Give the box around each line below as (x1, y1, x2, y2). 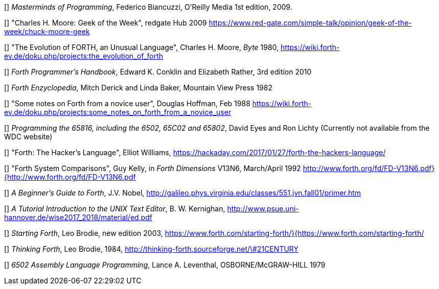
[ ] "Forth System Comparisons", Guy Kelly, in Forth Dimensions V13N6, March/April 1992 (4, 164, 301, 173)
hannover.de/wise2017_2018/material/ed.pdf (4, 213, 153, 222)
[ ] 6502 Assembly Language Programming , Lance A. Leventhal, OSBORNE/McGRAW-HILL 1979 (4, 260, 326, 269)
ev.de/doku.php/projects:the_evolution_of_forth (4, 52, 164, 60)
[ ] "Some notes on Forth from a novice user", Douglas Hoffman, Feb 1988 (4, 99, 250, 108)
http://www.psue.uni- (227, 204, 299, 213)
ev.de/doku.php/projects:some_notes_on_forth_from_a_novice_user (4, 108, 232, 116)
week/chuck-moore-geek (4, 27, 90, 36)
